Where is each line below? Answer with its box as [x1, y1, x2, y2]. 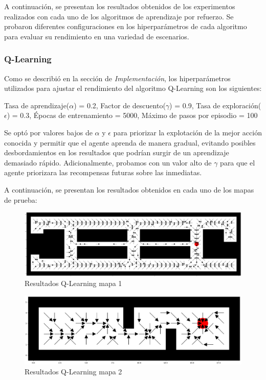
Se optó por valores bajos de [4, 127, 93, 137]
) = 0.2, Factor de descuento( [74, 100, 166, 110]
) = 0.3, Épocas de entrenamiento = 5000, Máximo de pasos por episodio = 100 [7, 110, 258, 121]
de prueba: [4, 194, 37, 205]
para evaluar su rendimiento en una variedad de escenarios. [4, 31, 189, 41]
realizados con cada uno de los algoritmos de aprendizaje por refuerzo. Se [4, 11, 234, 21]
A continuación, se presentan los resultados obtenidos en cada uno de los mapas [4, 184, 254, 195]
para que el [220, 157, 255, 168]
